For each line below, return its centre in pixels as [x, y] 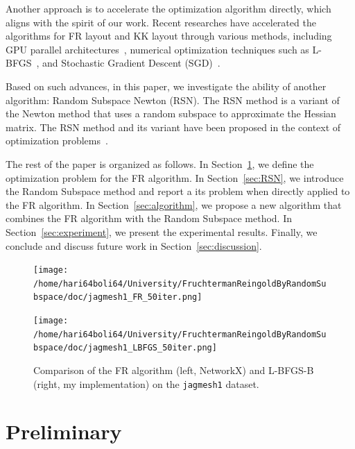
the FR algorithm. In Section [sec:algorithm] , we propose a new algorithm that [174, 204]
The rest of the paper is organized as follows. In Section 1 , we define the [160, 163]
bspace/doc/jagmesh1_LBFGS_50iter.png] [125, 348]
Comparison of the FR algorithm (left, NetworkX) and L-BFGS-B [174, 370]
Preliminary [64, 431]
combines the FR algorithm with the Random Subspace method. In [149, 218]
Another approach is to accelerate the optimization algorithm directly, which [168, 8]
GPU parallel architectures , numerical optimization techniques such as [157, 49]
